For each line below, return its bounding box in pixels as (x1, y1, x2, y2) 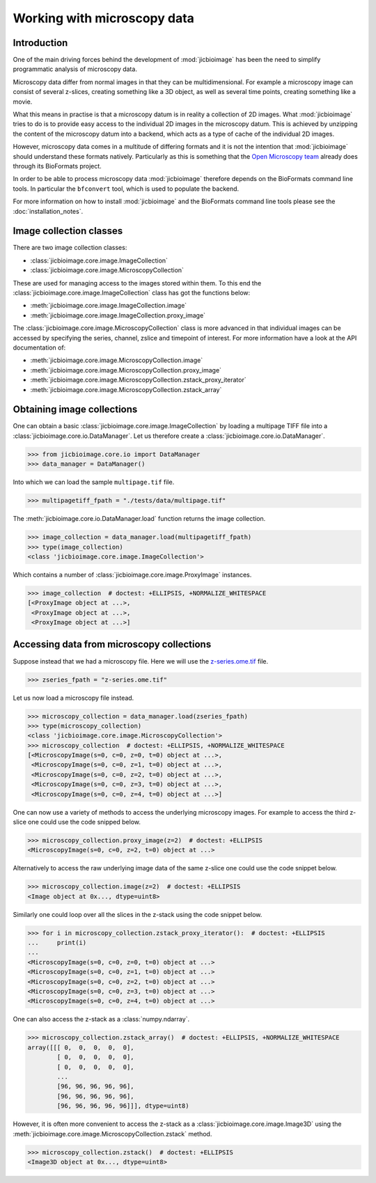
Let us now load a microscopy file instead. (13, 694, 134, 702)
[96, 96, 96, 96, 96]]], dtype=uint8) (56, 1102, 189, 1110)
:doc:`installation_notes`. (13, 207, 84, 215)
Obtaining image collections (13, 404, 138, 416)
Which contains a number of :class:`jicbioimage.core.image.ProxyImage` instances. (13, 570, 252, 579)
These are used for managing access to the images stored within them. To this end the (13, 279, 262, 287)
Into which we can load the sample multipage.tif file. (13, 478, 175, 487)
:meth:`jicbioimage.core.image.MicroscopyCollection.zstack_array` (30, 385, 222, 393)
